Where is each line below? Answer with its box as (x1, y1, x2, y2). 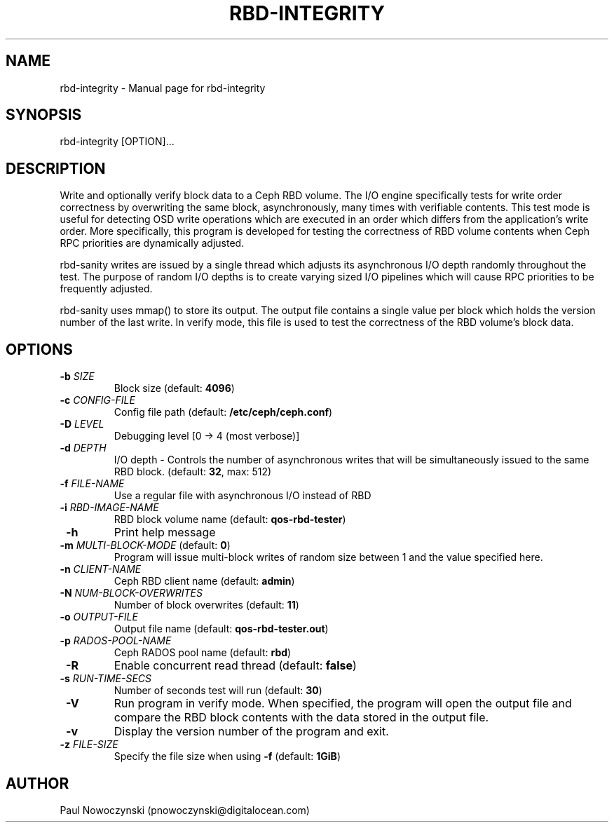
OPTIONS (6, 340, 73, 358)
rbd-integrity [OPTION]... (60, 135, 175, 148)
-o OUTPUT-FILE (60, 611, 138, 623)
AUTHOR (6, 774, 69, 792)
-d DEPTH (60, 442, 107, 454)
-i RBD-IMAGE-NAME (60, 501, 159, 514)
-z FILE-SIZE (60, 738, 118, 751)
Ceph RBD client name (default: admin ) (114, 575, 295, 588)
